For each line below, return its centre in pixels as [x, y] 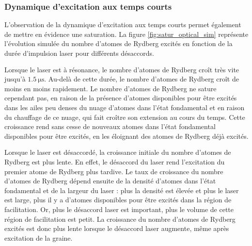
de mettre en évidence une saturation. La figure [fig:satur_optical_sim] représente [126, 34]
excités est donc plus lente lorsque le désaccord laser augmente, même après [117, 228]
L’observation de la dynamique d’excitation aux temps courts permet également [123, 25]
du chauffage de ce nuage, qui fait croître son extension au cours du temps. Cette [125, 117]
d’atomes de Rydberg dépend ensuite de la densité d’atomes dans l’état [110, 181]
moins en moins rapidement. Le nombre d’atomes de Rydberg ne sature [110, 88]
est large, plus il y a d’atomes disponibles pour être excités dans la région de [118, 200]
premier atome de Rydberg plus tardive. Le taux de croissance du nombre [114, 171]
